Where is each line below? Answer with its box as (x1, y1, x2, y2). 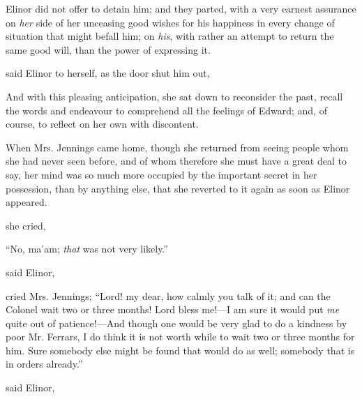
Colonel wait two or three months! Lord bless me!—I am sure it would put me (6, 302, 340, 317)
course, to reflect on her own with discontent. (6, 116, 199, 131)
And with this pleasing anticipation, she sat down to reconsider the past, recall (6, 89, 343, 103)
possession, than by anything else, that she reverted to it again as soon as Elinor (6, 181, 350, 195)
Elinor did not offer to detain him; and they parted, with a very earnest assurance (6, 1, 356, 15)
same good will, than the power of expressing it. (6, 42, 211, 57)
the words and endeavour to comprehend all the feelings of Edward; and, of (6, 103, 327, 117)
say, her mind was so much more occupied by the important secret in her (6, 167, 317, 181)
